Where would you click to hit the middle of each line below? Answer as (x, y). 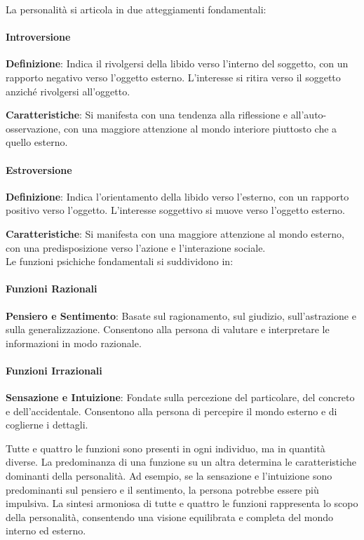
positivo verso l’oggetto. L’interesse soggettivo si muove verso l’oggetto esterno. (175, 210)
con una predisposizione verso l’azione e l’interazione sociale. (136, 247)
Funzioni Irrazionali (54, 370)
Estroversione (39, 169)
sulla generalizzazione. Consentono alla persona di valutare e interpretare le (168, 329)
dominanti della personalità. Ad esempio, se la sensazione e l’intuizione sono (169, 476)
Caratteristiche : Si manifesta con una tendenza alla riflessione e (147, 115)
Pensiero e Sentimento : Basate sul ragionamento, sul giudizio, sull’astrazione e (181, 315)
